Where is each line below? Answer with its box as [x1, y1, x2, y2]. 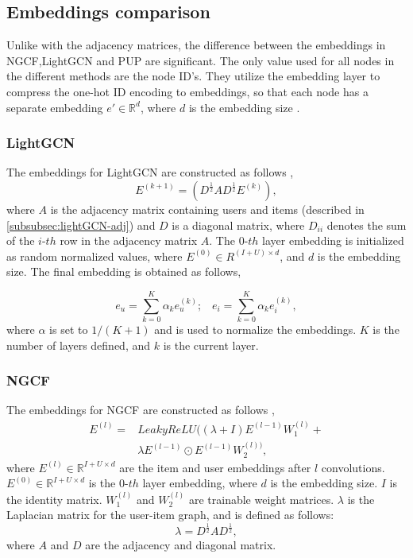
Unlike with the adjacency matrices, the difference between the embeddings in [6, 37, 386, 53]
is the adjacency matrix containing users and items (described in [50, 200, 365, 217]
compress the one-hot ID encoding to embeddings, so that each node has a [6, 83, 369, 99]
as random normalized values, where [6, 247, 183, 264]
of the [6, 232, 35, 249]
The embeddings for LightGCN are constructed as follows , [6, 164, 294, 180]
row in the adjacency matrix [60, 232, 198, 249]
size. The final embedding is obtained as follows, [6, 263, 241, 280]
